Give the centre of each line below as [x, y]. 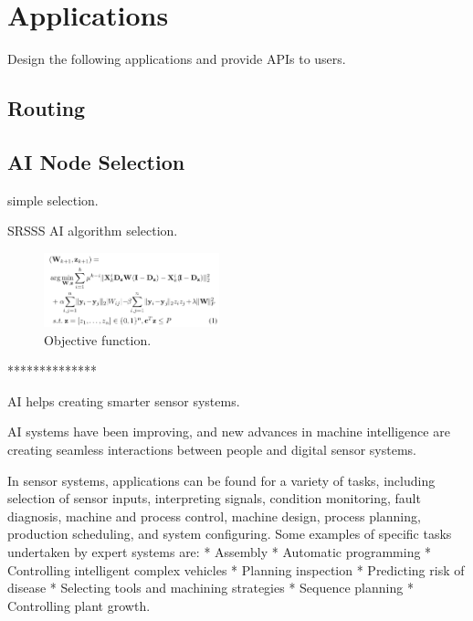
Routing [47, 108]
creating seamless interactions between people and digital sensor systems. [212, 450]
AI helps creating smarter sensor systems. [124, 400]
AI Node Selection [96, 161]
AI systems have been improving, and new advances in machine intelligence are [229, 432]
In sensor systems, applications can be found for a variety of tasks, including [221, 480]
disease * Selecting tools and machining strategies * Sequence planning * [210, 588]
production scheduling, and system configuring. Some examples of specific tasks [230, 534]
